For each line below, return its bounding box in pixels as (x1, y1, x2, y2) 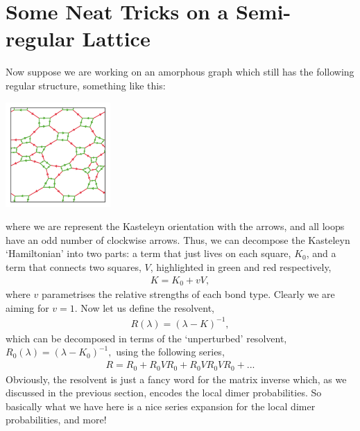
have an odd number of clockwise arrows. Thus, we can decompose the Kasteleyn (6, 232, 350, 247)
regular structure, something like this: (6, 78, 166, 92)
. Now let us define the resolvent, (74, 300, 215, 315)
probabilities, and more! (6, 412, 107, 427)
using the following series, (116, 344, 225, 359)
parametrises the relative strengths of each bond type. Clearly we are (41, 287, 335, 301)
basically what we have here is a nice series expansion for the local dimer (6, 398, 316, 413)
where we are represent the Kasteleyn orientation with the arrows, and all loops (6, 219, 345, 234)
